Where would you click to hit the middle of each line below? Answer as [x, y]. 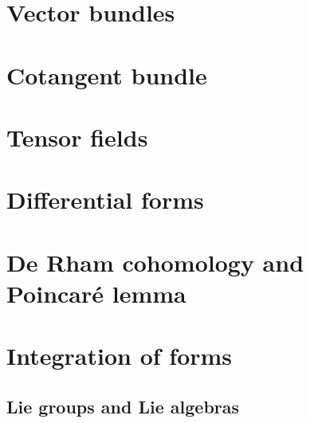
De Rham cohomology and [155, 262]
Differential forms [105, 200]
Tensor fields [77, 137]
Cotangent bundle [107, 74]
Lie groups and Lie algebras [123, 406]
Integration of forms [120, 356]
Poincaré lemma [96, 293]
